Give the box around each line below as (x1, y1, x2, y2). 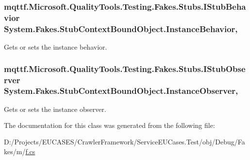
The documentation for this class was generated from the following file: (4, 120, 215, 130)
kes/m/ (4, 146, 26, 156)
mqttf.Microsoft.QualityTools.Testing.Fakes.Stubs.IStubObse (4, 62, 246, 74)
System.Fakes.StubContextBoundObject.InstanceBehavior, (4, 22, 238, 35)
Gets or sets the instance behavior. (4, 42, 107, 52)
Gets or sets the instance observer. (4, 104, 106, 114)
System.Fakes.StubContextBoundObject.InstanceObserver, (4, 85, 238, 97)
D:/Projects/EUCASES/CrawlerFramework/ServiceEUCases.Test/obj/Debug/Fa (4, 136, 245, 146)
